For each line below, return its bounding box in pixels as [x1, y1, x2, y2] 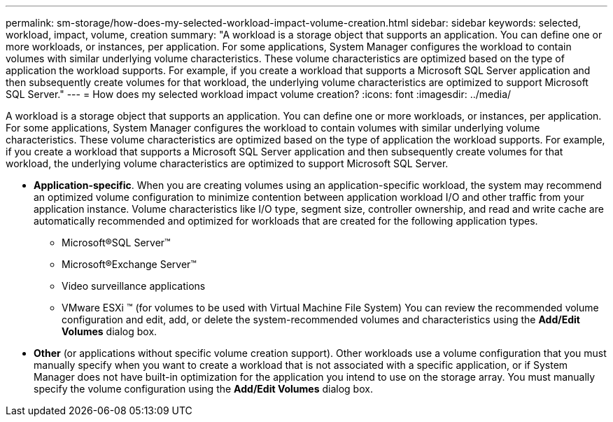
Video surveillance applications [62, 280, 206, 292]
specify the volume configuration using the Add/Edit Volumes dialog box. [34, 383, 373, 395]
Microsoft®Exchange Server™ [62, 258, 197, 270]
